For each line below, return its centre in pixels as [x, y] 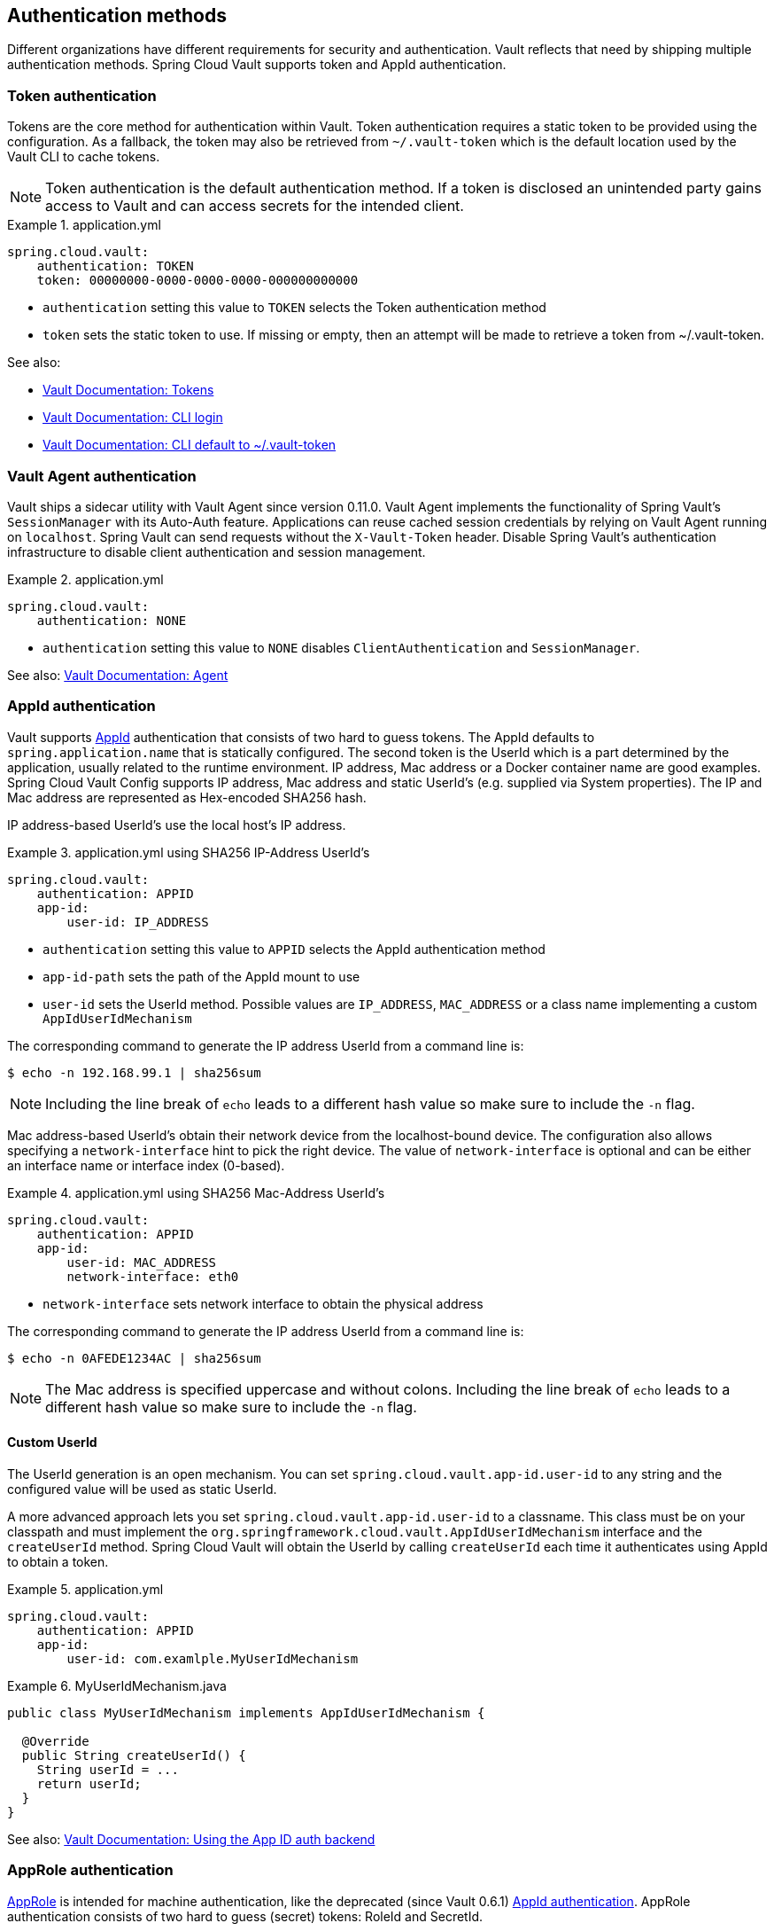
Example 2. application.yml [85, 579]
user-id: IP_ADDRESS [138, 922]
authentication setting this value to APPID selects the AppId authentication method [294, 949]
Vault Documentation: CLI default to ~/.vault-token [190, 445]
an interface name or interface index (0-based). [146, 1165]
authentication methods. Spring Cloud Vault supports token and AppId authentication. [257, 65]
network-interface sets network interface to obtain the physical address [263, 1303]
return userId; [89, 1783]
